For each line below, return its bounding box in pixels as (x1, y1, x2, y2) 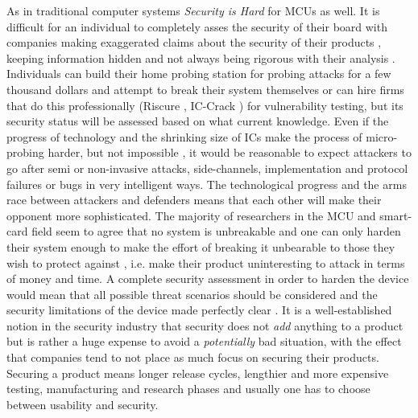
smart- (379, 207, 412, 223)
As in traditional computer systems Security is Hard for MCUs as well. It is (6, 2, 380, 18)
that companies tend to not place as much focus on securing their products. (6, 349, 379, 366)
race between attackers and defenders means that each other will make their (6, 191, 382, 208)
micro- (366, 128, 398, 145)
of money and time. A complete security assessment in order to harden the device (6, 270, 409, 287)
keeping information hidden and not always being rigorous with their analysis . (6, 49, 395, 66)
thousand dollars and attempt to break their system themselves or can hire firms (6, 80, 404, 97)
